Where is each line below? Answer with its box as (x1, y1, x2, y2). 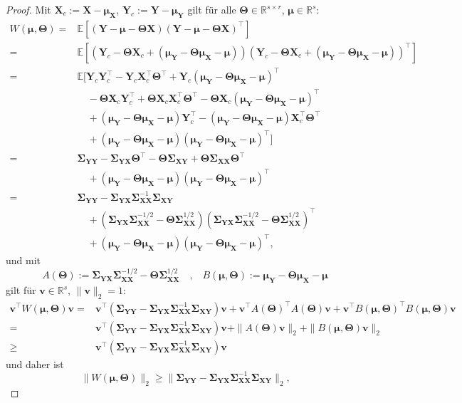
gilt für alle (187, 2, 236, 16)
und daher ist (6, 356, 64, 371)
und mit (6, 253, 41, 268)
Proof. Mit (6, 2, 51, 16)
